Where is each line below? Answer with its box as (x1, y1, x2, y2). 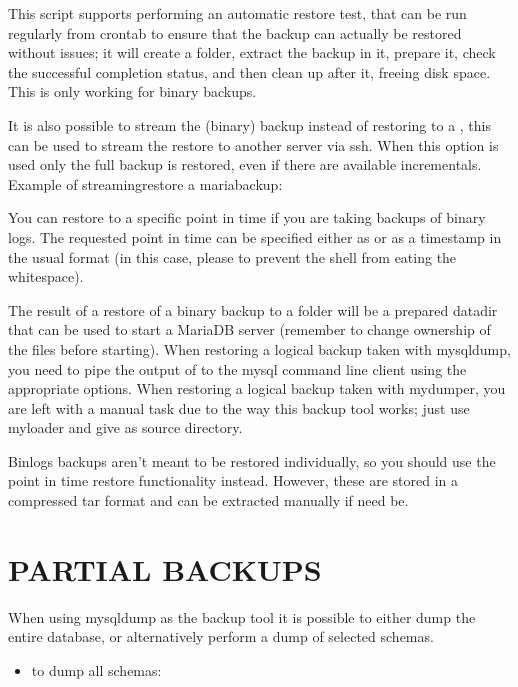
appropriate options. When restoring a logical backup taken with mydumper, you (8, 378, 506, 399)
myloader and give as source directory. (8, 417, 243, 438)
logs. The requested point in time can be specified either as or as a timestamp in (8, 226, 502, 247)
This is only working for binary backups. (8, 81, 257, 102)
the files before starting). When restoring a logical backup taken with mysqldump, (8, 338, 511, 359)
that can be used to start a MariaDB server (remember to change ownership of (8, 319, 491, 340)
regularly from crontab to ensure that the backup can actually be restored (8, 22, 462, 43)
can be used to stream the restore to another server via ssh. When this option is (8, 134, 499, 155)
